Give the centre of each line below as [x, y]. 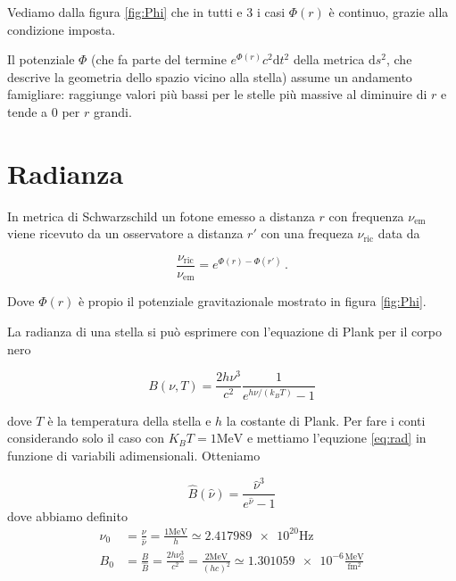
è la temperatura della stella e [129, 420]
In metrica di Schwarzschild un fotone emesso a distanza [161, 216]
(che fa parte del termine [159, 59]
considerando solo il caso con [86, 438]
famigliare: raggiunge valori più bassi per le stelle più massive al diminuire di [217, 94]
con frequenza [366, 216]
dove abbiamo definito [67, 515]
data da [399, 233]
